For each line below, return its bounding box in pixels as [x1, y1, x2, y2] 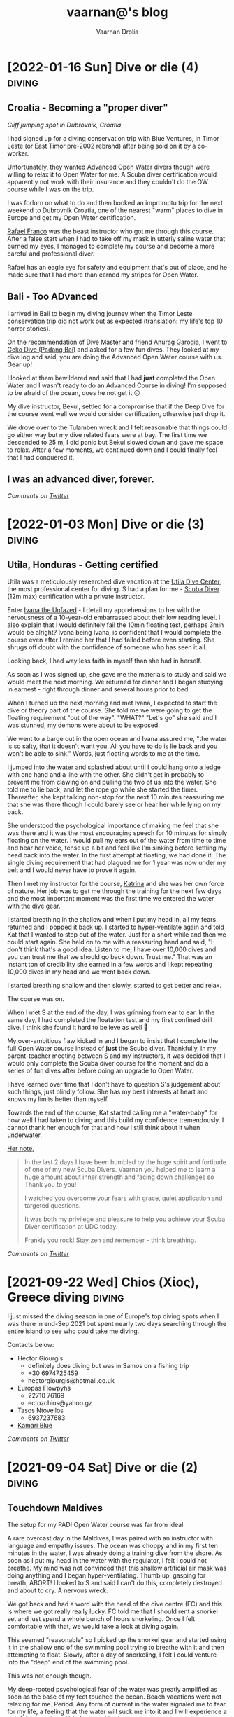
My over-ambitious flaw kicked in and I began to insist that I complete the [7, 1037, 219, 1045]
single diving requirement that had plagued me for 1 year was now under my [7, 859, 226, 867]
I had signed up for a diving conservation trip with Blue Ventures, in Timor [7, 134, 219, 142]
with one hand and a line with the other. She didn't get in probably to [7, 771, 205, 779]
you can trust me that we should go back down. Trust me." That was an [7, 953, 213, 961]
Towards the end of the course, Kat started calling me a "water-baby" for [7, 1108, 218, 1117]
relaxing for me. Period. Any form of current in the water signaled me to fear [7, 1700, 226, 1709]
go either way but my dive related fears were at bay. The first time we [7, 430, 207, 439]
